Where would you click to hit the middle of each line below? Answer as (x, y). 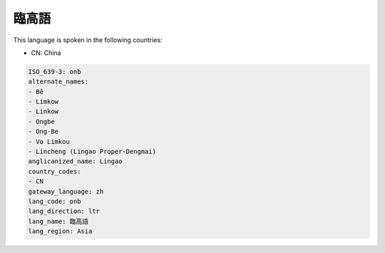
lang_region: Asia (60, 231)
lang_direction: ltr (64, 211)
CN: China (46, 53)
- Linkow (43, 112)
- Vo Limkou (49, 141)
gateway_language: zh (66, 191)
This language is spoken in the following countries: (88, 40)
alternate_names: (58, 82)
